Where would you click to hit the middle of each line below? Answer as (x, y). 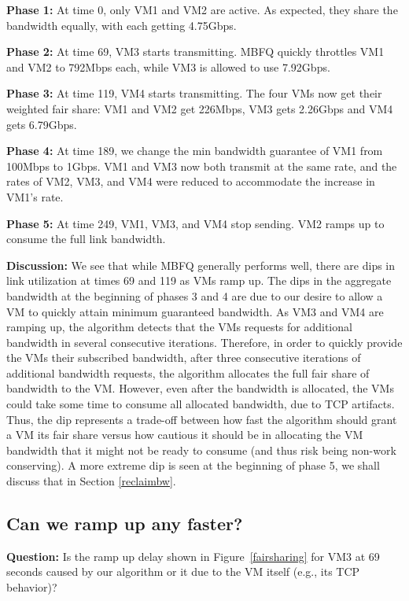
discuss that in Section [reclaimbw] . (91, 481)
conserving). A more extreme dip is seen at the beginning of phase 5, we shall (193, 465)
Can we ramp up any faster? (125, 524)
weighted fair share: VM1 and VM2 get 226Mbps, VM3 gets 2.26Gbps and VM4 (200, 108)
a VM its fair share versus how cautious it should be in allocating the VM (185, 435)
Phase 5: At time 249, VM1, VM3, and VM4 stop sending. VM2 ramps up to (195, 223)
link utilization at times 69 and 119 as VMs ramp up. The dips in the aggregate (199, 280)
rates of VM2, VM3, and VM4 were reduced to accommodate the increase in (191, 181)
